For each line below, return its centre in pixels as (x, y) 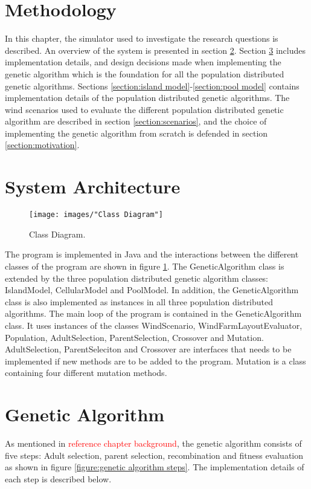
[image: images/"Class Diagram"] (96, 215)
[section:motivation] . (42, 145)
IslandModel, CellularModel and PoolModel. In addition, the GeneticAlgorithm (152, 290)
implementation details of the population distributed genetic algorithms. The (147, 98)
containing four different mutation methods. (86, 373)
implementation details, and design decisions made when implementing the (143, 62)
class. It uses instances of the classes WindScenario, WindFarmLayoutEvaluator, (154, 325)
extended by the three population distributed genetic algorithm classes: (137, 278)
